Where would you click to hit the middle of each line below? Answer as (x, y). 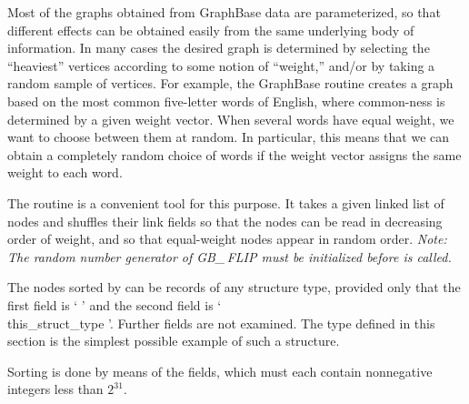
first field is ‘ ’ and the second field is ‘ (115, 304)
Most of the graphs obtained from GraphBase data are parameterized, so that (224, 12)
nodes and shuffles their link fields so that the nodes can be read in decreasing (225, 221)
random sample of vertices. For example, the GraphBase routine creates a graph (230, 83)
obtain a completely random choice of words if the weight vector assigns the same (234, 154)
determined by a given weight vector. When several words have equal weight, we (231, 119)
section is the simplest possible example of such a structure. (174, 341)
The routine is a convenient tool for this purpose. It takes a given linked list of (226, 202)
